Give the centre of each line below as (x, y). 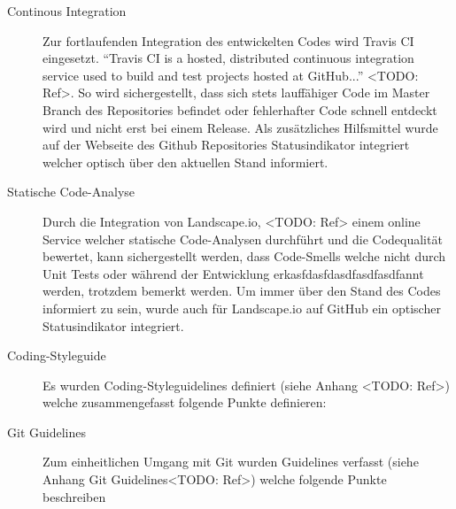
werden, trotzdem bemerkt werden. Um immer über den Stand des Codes (242, 291)
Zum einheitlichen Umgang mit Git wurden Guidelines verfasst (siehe (231, 462)
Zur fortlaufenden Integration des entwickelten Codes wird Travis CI (228, 40)
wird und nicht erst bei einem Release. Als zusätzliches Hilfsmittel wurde (240, 127)
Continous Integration (67, 11)
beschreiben (74, 496)
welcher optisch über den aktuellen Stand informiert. (185, 162)
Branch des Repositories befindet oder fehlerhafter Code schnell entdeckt (240, 109)
